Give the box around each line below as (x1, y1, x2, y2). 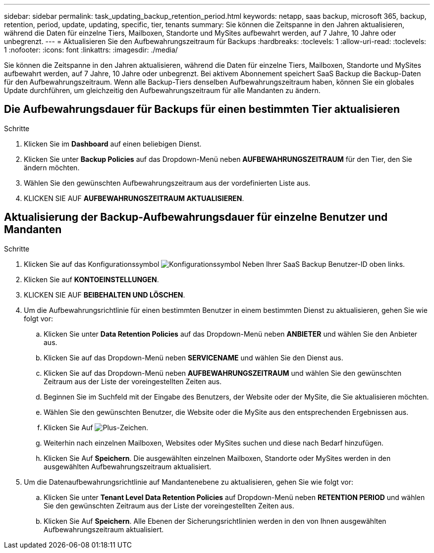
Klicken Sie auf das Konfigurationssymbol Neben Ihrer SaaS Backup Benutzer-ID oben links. (24, 259, 405, 268)
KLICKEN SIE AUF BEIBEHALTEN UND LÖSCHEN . (24, 290, 185, 299)
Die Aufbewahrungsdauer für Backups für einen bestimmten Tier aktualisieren (4, 103, 400, 116)
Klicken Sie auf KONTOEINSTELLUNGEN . (24, 275, 159, 284)
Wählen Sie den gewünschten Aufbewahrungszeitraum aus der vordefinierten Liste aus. (24, 178, 311, 187)
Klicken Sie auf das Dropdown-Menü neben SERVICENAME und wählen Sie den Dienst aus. (44, 353, 343, 362)
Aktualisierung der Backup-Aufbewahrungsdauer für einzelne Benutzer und (4, 211, 388, 224)
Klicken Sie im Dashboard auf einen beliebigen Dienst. (24, 139, 202, 148)
